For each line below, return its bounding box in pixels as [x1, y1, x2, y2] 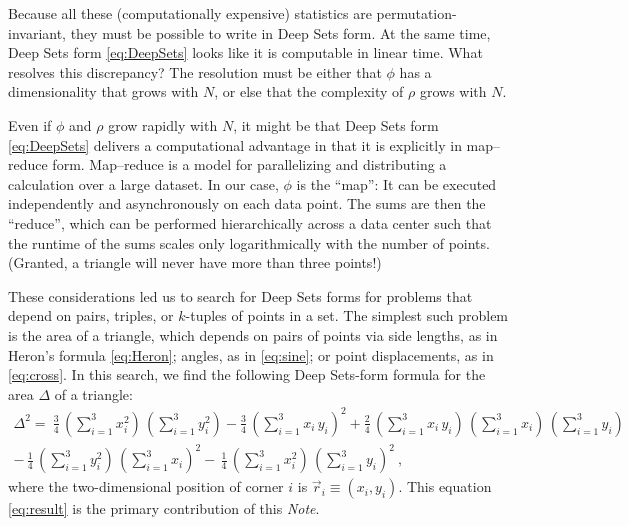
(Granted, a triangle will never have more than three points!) [8, 252, 382, 273]
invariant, [8, 22, 67, 43]
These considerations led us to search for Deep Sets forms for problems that [8, 285, 473, 306]
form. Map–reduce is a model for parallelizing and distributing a [52, 154, 447, 175]
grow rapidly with [108, 114, 218, 135]
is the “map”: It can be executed [296, 173, 497, 194]
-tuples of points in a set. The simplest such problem [185, 305, 509, 326]
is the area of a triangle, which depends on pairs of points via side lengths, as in [8, 324, 498, 345]
